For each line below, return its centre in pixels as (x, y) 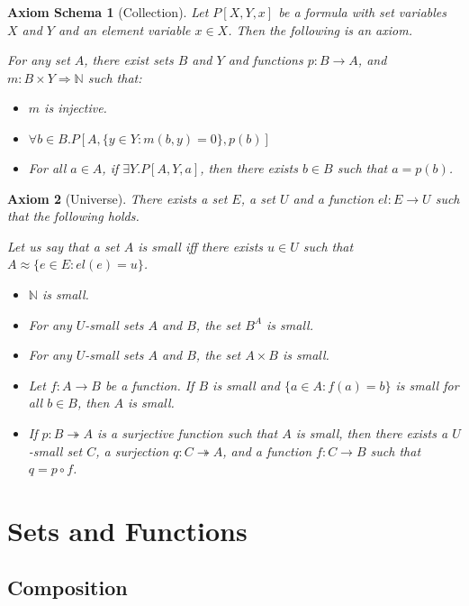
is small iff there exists (201, 246)
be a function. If (149, 385)
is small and (246, 385)
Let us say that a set (63, 246)
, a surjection (132, 450)
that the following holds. (73, 216)
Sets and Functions (127, 530)
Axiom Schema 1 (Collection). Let (108, 12)
